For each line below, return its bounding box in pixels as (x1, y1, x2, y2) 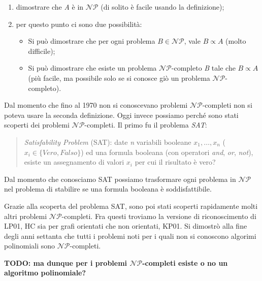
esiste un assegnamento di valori (24, 157, 124, 167)
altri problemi (4, 210, 47, 221)
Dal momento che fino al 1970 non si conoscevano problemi (4, 100, 188, 110)
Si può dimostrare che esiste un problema (28, 63, 157, 73)
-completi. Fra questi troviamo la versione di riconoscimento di (61, 210, 256, 221)
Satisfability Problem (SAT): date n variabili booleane (24, 136, 191, 147)
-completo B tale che (171, 63, 236, 73)
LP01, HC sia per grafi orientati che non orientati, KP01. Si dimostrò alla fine (4, 221, 247, 231)
